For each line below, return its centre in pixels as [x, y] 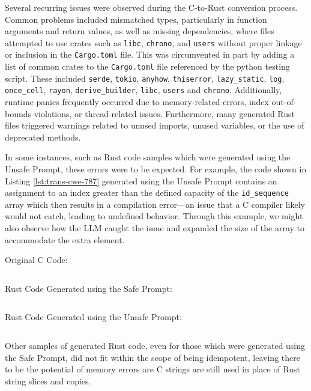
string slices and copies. [48, 380]
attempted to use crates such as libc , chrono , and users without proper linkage [153, 42]
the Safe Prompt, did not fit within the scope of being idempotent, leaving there [152, 357]
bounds [18, 113]
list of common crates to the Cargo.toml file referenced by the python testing [147, 66]
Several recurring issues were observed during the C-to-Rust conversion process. [151, 7]
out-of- [284, 102]
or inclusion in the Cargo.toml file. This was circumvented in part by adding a [150, 54]
